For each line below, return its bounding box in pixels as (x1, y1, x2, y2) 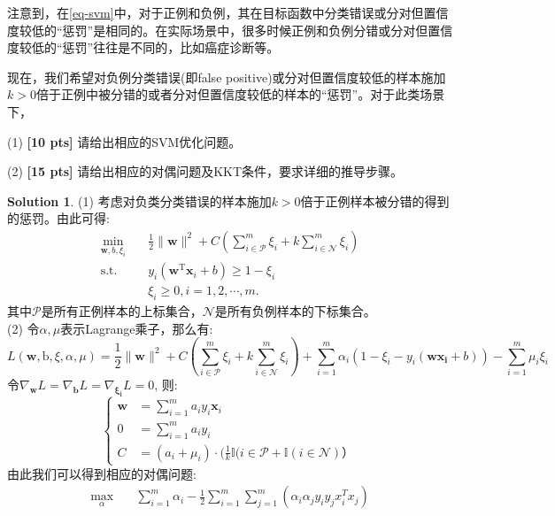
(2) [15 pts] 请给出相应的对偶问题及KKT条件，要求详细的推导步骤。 (7, 162, 404, 181)
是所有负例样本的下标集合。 (214, 302, 376, 320)
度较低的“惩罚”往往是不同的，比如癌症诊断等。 (7, 38, 280, 57)
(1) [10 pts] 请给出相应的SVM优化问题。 (7, 132, 242, 150)
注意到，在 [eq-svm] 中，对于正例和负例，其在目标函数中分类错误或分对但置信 (7, 4, 449, 21)
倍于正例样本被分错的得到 (300, 191, 450, 210)
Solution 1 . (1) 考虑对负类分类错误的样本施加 (7, 191, 272, 210)
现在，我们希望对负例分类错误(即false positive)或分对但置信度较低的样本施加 (7, 67, 446, 86)
